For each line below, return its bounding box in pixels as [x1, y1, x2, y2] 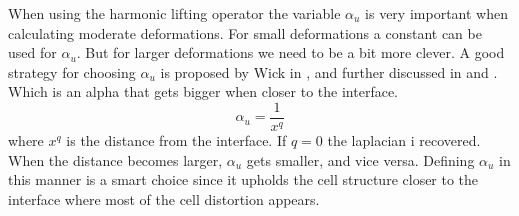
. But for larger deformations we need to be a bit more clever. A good [76, 42, 505, 63]
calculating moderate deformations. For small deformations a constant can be [8, 22, 482, 43]
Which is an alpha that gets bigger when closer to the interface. [8, 81, 398, 102]
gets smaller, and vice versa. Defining [246, 149, 475, 170]
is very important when [365, 3, 508, 23]
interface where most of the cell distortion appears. [8, 188, 320, 209]
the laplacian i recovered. [327, 130, 481, 151]
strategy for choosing [8, 61, 136, 82]
